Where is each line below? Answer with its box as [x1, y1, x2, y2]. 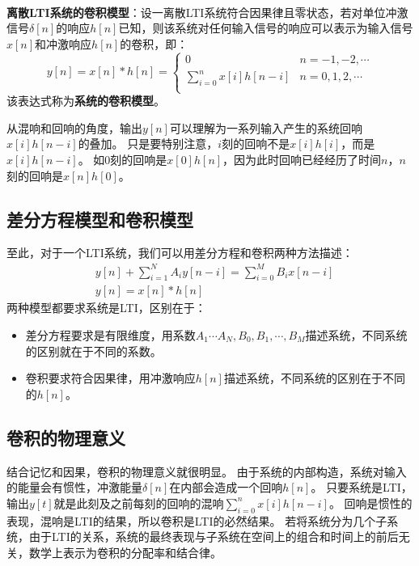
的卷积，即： [120, 35, 188, 52]
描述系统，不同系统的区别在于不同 [223, 370, 405, 386]
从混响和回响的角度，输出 [6, 119, 142, 136]
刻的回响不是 [222, 135, 290, 152]
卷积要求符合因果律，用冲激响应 [25, 370, 196, 386]
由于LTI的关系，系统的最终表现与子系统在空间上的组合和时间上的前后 [28, 528, 399, 545]
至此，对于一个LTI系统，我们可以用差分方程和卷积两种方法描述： [6, 244, 353, 261]
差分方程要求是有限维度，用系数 [25, 327, 196, 343]
